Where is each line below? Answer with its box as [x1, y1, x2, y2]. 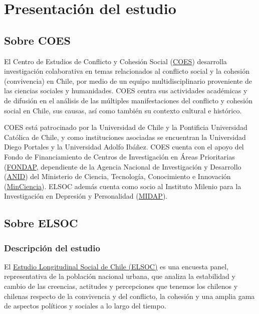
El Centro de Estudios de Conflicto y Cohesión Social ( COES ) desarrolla [4, 56, 227, 66]
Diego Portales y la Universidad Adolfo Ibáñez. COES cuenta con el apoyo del [4, 141, 244, 152]
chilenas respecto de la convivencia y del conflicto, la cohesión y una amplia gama [4, 290, 255, 301]
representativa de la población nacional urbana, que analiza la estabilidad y [4, 271, 235, 281]
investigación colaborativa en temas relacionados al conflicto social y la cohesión [4, 66, 250, 76]
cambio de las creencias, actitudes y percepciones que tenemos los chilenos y [4, 281, 238, 291]
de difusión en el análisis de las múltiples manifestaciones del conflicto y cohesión [4, 95, 253, 105]
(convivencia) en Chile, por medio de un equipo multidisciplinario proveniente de [4, 75, 252, 86]
